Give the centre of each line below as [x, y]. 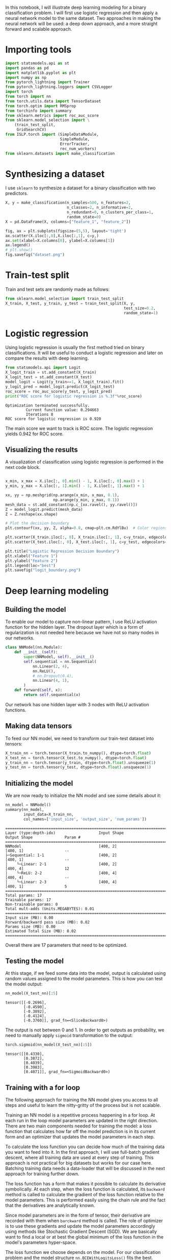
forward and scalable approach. [39, 29]
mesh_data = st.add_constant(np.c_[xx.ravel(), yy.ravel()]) [72, 505]
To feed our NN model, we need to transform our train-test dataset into [80, 738]
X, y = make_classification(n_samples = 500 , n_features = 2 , [68, 203]
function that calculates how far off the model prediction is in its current [80, 1131]
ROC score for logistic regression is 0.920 [53, 419]
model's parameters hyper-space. [41, 1242]
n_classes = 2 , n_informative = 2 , [100, 208]
